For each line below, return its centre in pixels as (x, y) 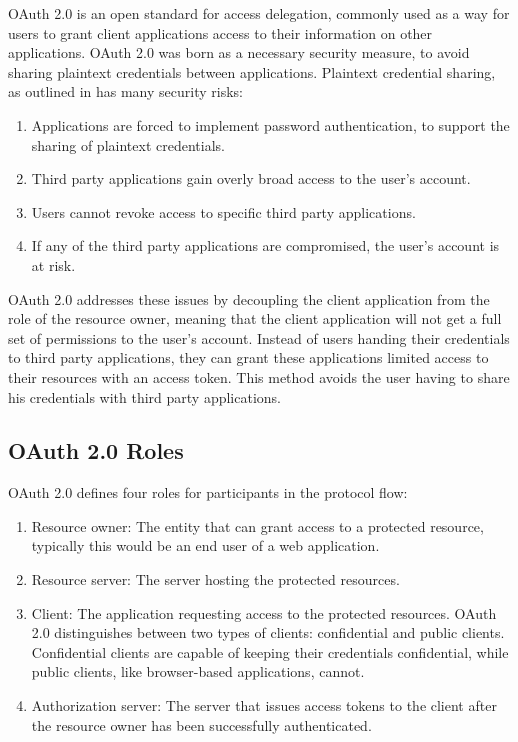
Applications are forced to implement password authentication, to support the (270, 124)
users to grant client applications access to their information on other (220, 32)
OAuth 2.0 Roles (96, 450)
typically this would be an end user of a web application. (205, 545)
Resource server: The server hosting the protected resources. (215, 579)
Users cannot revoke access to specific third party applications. (223, 211)
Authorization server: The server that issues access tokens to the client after (264, 705)
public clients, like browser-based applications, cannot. (198, 671)
